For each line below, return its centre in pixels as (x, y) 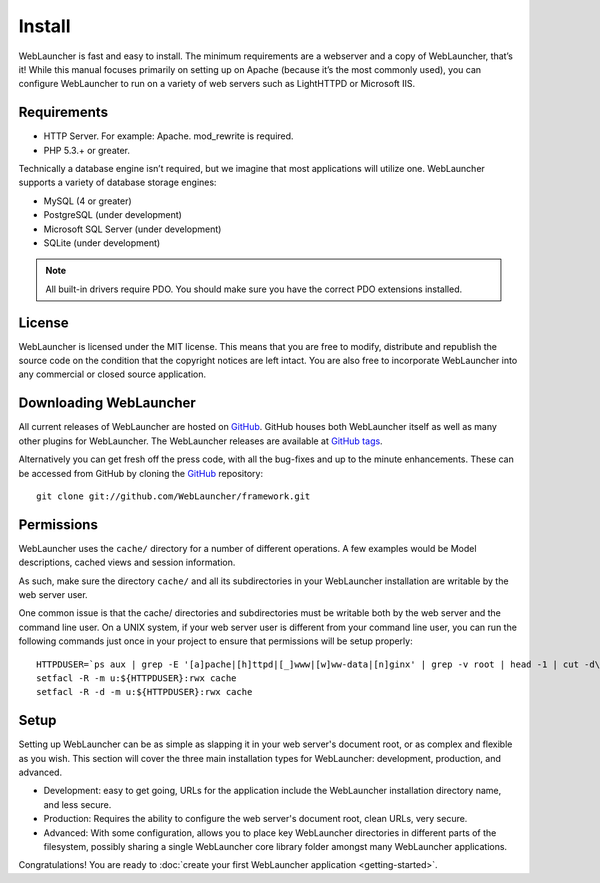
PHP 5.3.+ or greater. (86, 150)
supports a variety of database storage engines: (117, 182)
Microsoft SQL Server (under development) (132, 229)
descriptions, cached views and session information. (127, 562)
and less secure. (77, 804)
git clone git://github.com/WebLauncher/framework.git (173, 496)
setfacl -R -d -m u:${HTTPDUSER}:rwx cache (144, 692)
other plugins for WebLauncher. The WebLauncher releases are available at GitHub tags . (201, 441)
